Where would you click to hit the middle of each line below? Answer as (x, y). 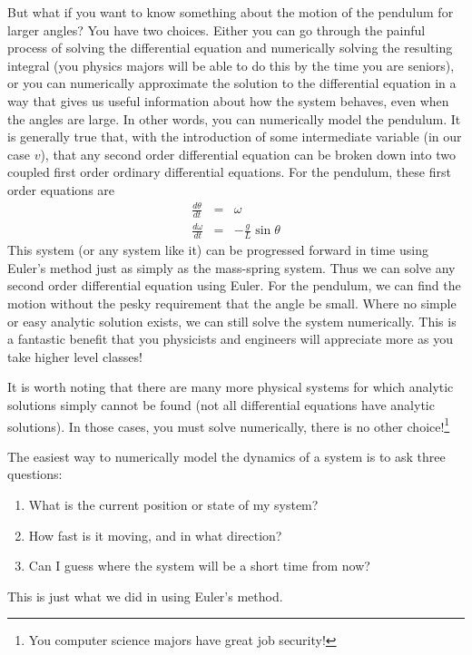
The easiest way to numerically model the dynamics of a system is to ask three (226, 456)
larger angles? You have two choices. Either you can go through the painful (216, 29)
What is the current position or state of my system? (173, 505)
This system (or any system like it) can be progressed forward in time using (218, 250)
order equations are (61, 189)
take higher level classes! (75, 356)
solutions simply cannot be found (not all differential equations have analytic (221, 405)
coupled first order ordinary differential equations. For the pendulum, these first (229, 172)
